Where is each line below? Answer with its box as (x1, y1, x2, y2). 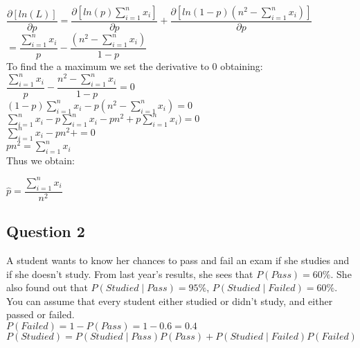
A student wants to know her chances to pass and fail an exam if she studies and (6, 253, 350, 267)
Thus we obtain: (6, 153, 75, 167)
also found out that (6, 280, 88, 295)
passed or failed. (6, 307, 75, 322)
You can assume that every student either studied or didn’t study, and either (6, 293, 333, 308)
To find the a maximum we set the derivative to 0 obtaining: (6, 59, 263, 73)
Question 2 (6, 220, 85, 242)
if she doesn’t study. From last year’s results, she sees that (6, 266, 253, 281)
